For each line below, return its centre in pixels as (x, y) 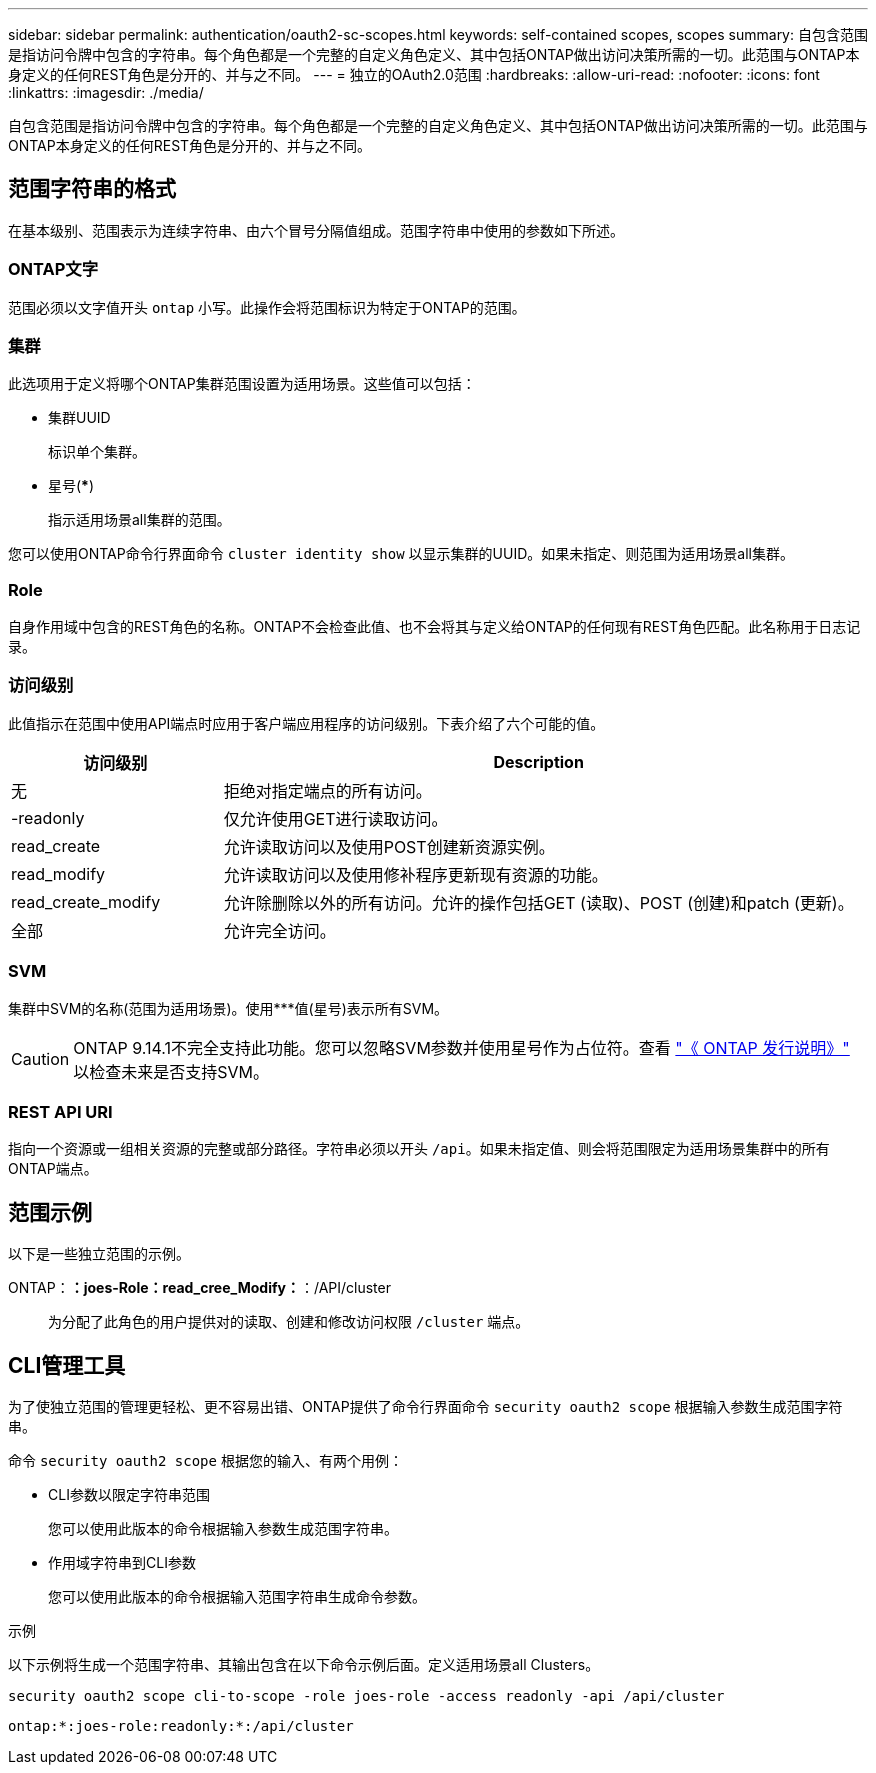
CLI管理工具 (67, 1365)
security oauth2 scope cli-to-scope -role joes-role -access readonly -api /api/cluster (366, 1696)
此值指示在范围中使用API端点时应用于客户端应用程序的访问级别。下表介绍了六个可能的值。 (306, 723)
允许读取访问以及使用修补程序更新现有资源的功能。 (415, 874)
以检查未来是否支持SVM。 (171, 1071)
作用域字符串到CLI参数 (122, 1563)
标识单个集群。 (97, 452)
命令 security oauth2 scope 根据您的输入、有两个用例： (205, 1461)
